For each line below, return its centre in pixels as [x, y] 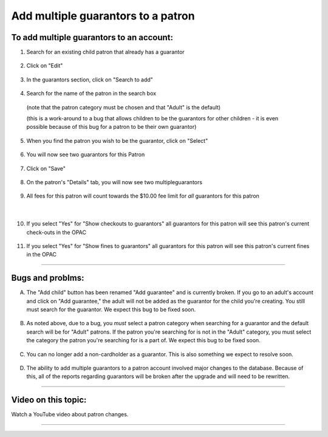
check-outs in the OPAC [56, 232]
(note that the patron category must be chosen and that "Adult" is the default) [124, 107]
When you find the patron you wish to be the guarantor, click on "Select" [117, 140]
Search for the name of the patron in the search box [91, 94]
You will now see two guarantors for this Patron [86, 154]
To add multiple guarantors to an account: [92, 37]
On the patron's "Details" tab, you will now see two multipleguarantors [114, 182]
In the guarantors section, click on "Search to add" [90, 80]
